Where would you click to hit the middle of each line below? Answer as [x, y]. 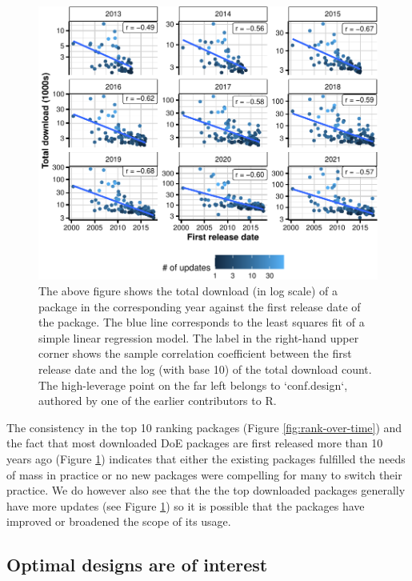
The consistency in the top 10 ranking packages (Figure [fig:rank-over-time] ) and [204, 427]
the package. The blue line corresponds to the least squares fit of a [202, 322]
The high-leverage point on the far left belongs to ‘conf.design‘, [193, 385]
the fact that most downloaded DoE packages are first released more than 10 [195, 443]
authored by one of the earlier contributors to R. [158, 401]
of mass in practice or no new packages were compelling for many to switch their [204, 474]
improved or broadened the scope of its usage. [119, 521]
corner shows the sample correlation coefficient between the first [195, 353]
